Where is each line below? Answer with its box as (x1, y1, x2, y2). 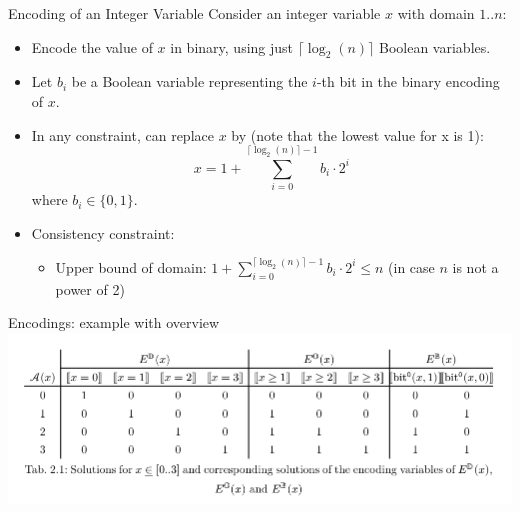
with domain (397, 3, 475, 23)
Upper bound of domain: (55, 256, 207, 277)
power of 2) (55, 278, 125, 299)
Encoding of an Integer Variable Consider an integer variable (8, 3, 381, 23)
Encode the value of (31, 36, 153, 57)
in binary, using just (170, 36, 294, 57)
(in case (388, 256, 435, 277)
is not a (452, 256, 499, 277)
